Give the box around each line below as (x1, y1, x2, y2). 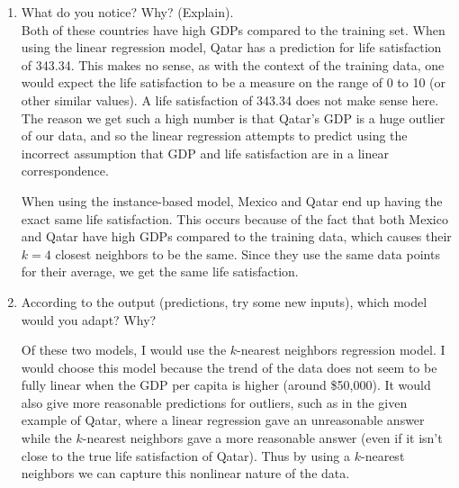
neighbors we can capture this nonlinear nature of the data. (21, 464, 350, 483)
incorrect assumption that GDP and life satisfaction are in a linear (21, 143, 389, 162)
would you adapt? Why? (21, 310, 157, 329)
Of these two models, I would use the (21, 340, 227, 359)
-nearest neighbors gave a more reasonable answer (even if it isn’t (82, 429, 443, 447)
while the (21, 429, 72, 447)
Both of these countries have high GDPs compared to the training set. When (21, 20, 445, 39)
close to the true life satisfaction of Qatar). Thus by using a (21, 446, 351, 465)
